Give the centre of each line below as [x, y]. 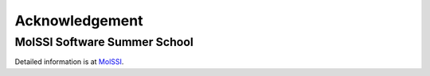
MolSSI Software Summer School [104, 42]
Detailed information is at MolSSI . [69, 62]
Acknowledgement [79, 21]
